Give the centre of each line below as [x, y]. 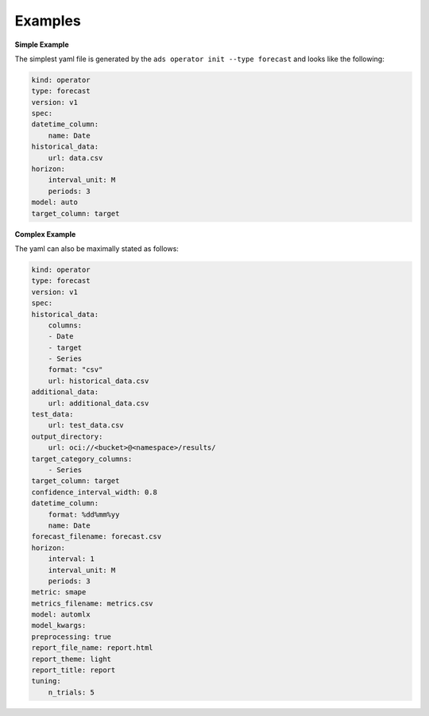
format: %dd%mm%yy [84, 514]
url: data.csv [75, 158]
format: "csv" [75, 370]
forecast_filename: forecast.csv [97, 537]
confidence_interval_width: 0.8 [95, 492]
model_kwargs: [59, 625]
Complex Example [45, 234]
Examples [48, 21]
